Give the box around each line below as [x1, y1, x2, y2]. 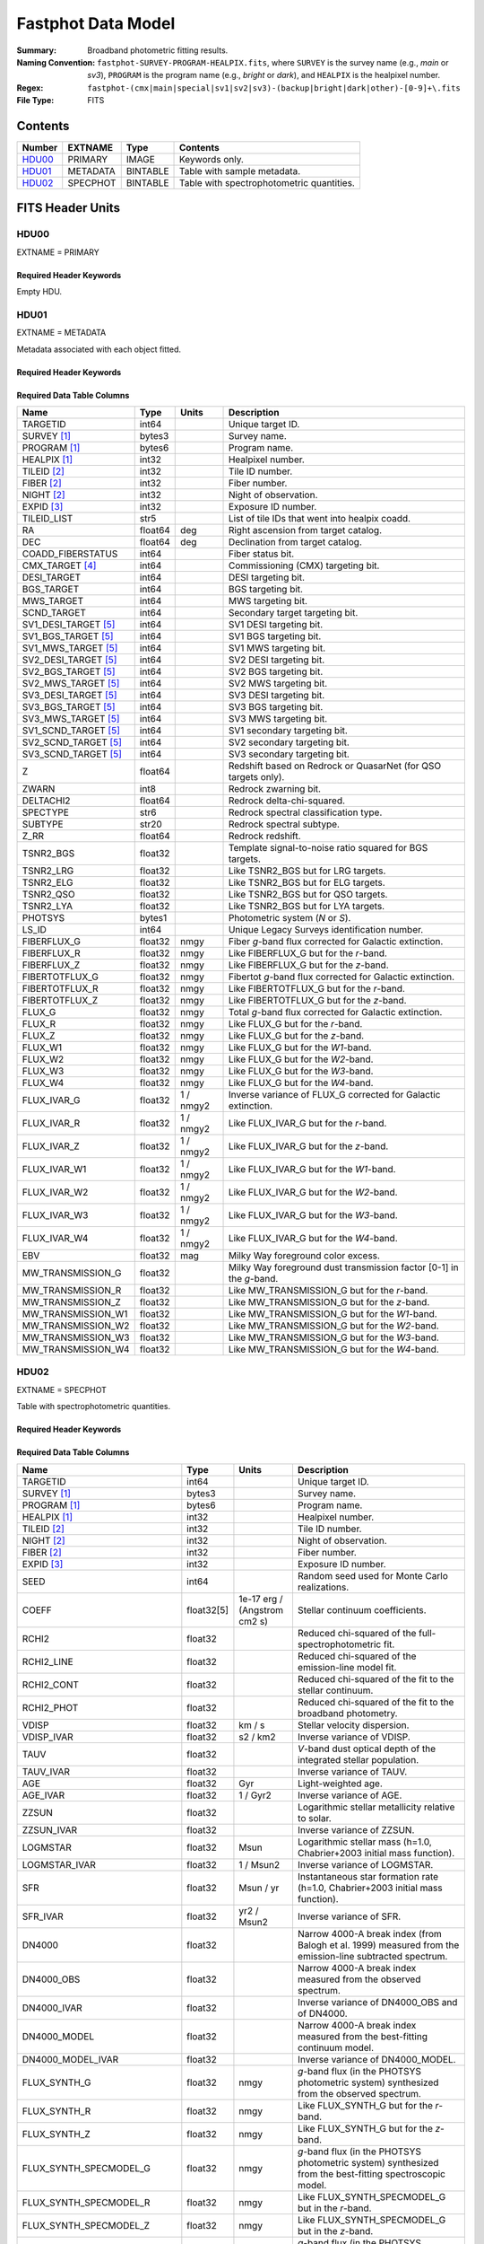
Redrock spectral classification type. [228, 806, 383, 819]
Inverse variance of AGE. [297, 1789, 402, 1801]
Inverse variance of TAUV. [297, 1765, 408, 1777]
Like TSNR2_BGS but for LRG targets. [228, 864, 386, 877]
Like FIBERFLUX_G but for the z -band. [228, 959, 389, 971]
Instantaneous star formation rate [297, 1870, 439, 1882]
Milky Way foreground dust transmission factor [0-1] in [228, 1261, 459, 1274]
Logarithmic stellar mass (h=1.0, [297, 1836, 432, 1848]
